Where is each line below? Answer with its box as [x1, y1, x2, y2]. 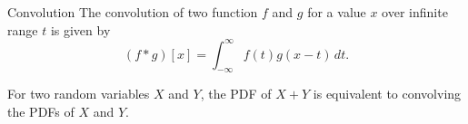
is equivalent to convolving [313, 84, 462, 103]
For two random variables [7, 84, 150, 103]
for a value [307, 3, 366, 21]
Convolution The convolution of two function [7, 3, 258, 21]
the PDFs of [7, 102, 75, 121]
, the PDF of [200, 84, 272, 103]
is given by [50, 20, 111, 39]
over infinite [382, 3, 448, 21]
